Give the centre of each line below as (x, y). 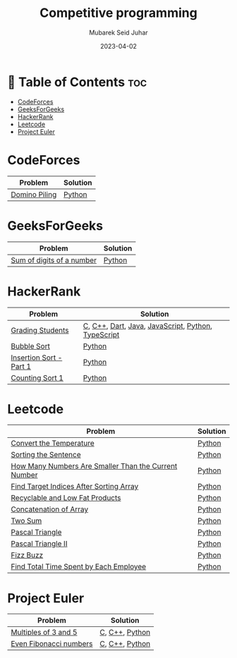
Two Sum (26, 521)
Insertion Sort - (37, 358)
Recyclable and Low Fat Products (66, 498)
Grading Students (40, 330)
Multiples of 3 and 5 (44, 633)
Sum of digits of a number (54, 260)
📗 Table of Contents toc (77, 82)
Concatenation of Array (50, 509)
